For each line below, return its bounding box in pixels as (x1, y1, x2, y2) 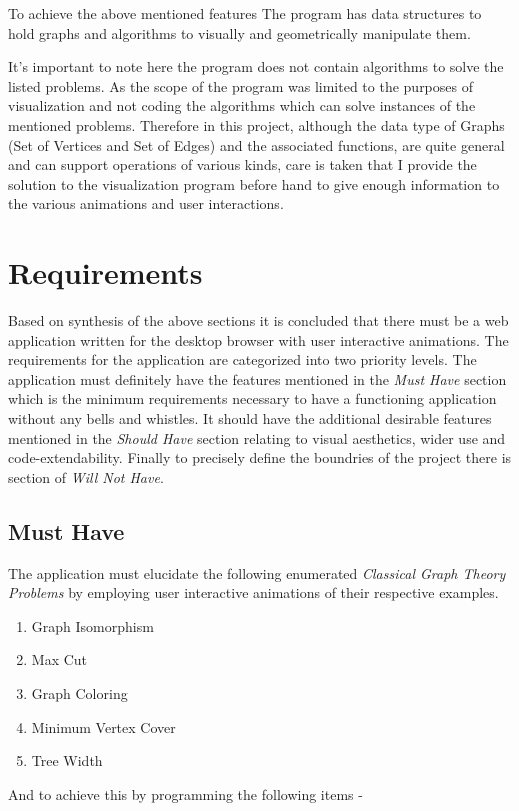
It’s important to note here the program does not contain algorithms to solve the (8, 56, 504, 77)
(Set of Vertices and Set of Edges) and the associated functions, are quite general (8, 134, 505, 155)
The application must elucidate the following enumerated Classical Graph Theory (8, 562, 506, 583)
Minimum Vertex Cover (31, 716, 176, 737)
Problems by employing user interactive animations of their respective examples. (8, 582, 499, 603)
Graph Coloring (31, 682, 128, 703)
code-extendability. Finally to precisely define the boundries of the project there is (8, 447, 512, 468)
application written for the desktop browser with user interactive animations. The (8, 329, 509, 350)
